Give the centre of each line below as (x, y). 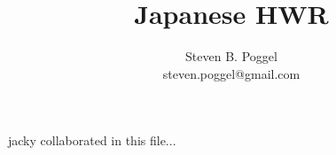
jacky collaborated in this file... (92, 140)
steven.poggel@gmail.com (231, 73)
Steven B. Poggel (231, 56)
